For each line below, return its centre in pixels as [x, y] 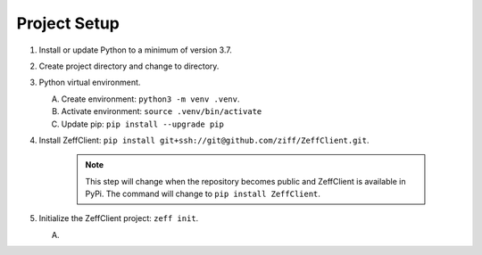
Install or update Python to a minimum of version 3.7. [135, 50]
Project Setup [68, 23]
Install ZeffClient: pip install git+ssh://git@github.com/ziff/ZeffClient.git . [204, 140]
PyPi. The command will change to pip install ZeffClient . [203, 194]
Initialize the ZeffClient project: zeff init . [119, 218]
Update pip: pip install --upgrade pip [143, 124]
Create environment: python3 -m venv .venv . [150, 99]
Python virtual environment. [90, 82]
